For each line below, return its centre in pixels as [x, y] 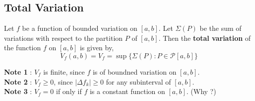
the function [23, 48]
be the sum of [221, 28]
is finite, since [64, 71]
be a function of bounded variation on [80, 28]
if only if [69, 91]
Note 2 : [18, 81]
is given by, [97, 48]
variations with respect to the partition [64, 38]
